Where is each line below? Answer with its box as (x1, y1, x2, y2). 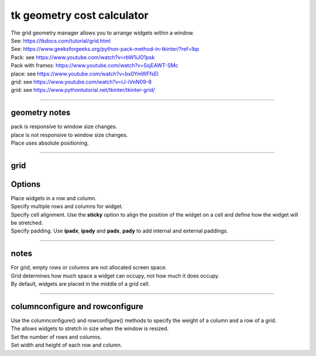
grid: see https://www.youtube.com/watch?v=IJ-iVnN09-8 (11, 78, 152, 85)
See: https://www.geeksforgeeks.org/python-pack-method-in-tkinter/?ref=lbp (11, 46, 200, 53)
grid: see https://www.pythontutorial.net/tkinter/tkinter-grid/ (11, 87, 155, 94)
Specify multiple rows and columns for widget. (11, 203, 123, 210)
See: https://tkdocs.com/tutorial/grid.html (11, 37, 111, 44)
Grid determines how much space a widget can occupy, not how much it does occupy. (11, 272, 219, 279)
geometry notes (11, 108, 71, 118)
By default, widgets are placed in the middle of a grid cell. (11, 280, 150, 287)
